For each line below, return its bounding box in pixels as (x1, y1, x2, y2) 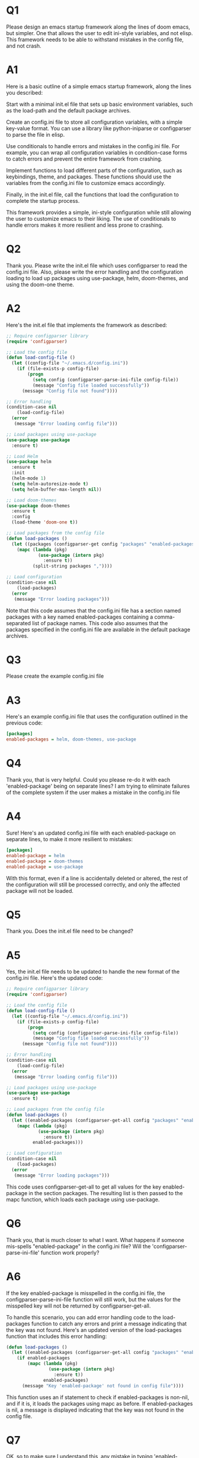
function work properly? (40, 1249, 99, 1256)
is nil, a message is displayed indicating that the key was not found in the (6, 1406, 184, 1413)
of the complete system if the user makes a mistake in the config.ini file (6, 789, 181, 796)
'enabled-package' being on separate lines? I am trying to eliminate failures (6, 783, 190, 790)
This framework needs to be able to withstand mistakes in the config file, (6, 36, 184, 43)
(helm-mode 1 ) (11, 475, 46, 481)
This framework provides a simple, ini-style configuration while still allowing (6, 209, 191, 216)
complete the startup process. (6, 197, 80, 204)
